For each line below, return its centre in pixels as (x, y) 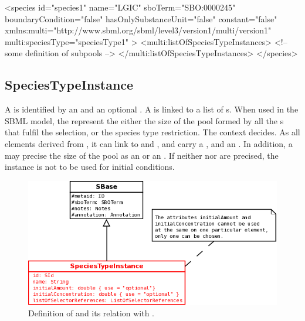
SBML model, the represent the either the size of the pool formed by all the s (144, 120)
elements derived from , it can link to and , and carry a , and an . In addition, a (149, 143)
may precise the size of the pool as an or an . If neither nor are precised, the (142, 155)
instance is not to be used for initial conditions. (90, 167)
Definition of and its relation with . (91, 313)
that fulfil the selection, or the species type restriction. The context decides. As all (152, 132)
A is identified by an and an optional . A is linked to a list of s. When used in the (152, 109)
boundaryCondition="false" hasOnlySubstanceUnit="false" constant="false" (141, 18)
